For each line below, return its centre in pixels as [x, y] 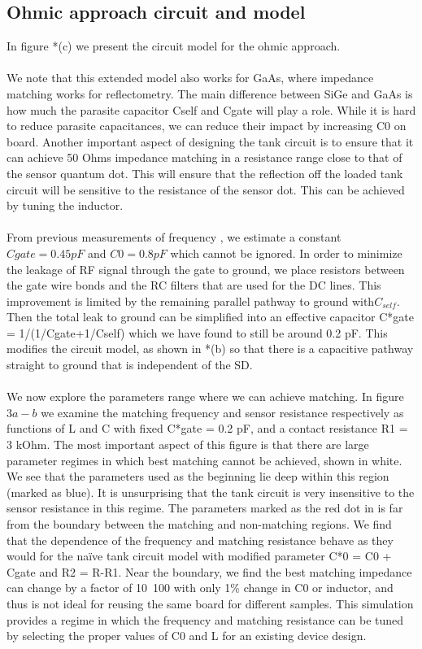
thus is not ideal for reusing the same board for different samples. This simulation [210, 603]
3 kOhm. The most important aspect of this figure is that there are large [188, 444]
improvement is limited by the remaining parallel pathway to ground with [191, 301]
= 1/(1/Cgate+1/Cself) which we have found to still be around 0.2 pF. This [197, 332]
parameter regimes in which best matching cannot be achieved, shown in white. [204, 460]
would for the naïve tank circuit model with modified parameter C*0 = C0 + [199, 556]
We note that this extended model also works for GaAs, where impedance [190, 78]
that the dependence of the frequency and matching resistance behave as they [200, 540]
